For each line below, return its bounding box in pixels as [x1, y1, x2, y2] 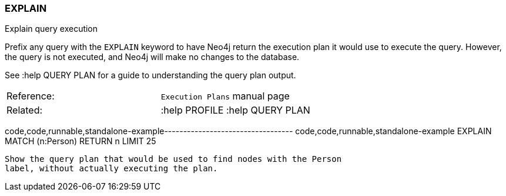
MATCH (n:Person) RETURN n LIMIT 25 [5, 136, 156, 147]
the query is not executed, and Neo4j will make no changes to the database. [5, 52, 300, 62]
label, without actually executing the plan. [5, 164, 218, 174]
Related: [6, 104, 43, 117]
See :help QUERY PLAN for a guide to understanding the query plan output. [5, 70, 296, 81]
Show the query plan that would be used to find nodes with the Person [5, 154, 342, 164]
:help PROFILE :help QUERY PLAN [160, 104, 310, 117]
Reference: [6, 90, 55, 102]
